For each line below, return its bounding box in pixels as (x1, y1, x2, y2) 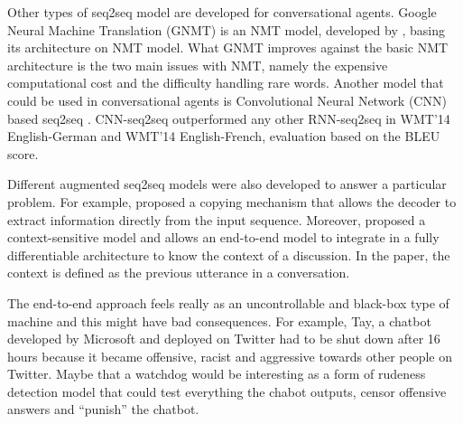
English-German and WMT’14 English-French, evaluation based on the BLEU (7, 127, 440, 146)
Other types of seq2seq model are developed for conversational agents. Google (7, 3, 437, 21)
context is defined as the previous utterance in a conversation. (7, 263, 350, 282)
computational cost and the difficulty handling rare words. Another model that (7, 73, 444, 92)
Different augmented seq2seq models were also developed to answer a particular (7, 174, 447, 193)
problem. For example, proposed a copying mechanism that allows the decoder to (7, 192, 457, 211)
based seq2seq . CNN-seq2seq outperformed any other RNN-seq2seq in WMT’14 (7, 108, 450, 127)
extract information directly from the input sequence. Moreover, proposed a (7, 210, 426, 229)
